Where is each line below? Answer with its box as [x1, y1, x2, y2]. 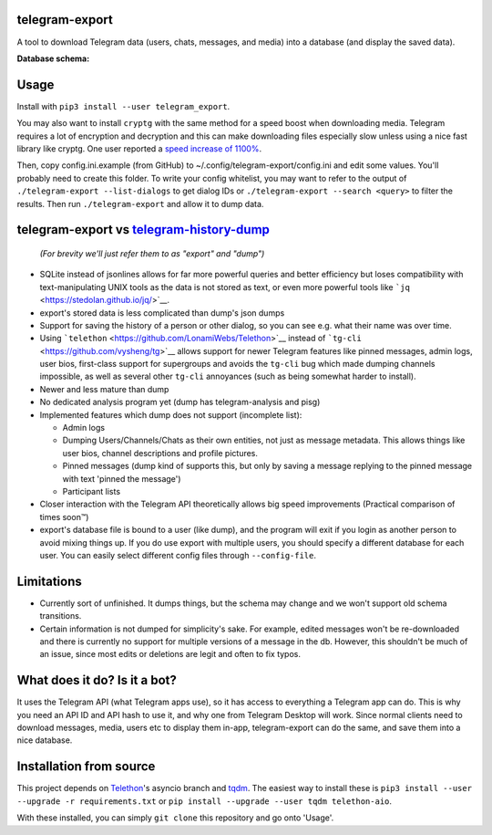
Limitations [16, 573, 82, 589]
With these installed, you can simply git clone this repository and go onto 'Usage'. [16, 812, 334, 823]
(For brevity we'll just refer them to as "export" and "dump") [39, 247, 265, 259]
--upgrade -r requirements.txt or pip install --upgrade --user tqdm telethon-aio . [16, 795, 392, 807]
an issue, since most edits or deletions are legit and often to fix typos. [39, 649, 301, 660]
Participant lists [62, 485, 121, 496]
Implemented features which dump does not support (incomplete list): [39, 409, 302, 420]
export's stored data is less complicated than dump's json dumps [39, 307, 285, 318]
